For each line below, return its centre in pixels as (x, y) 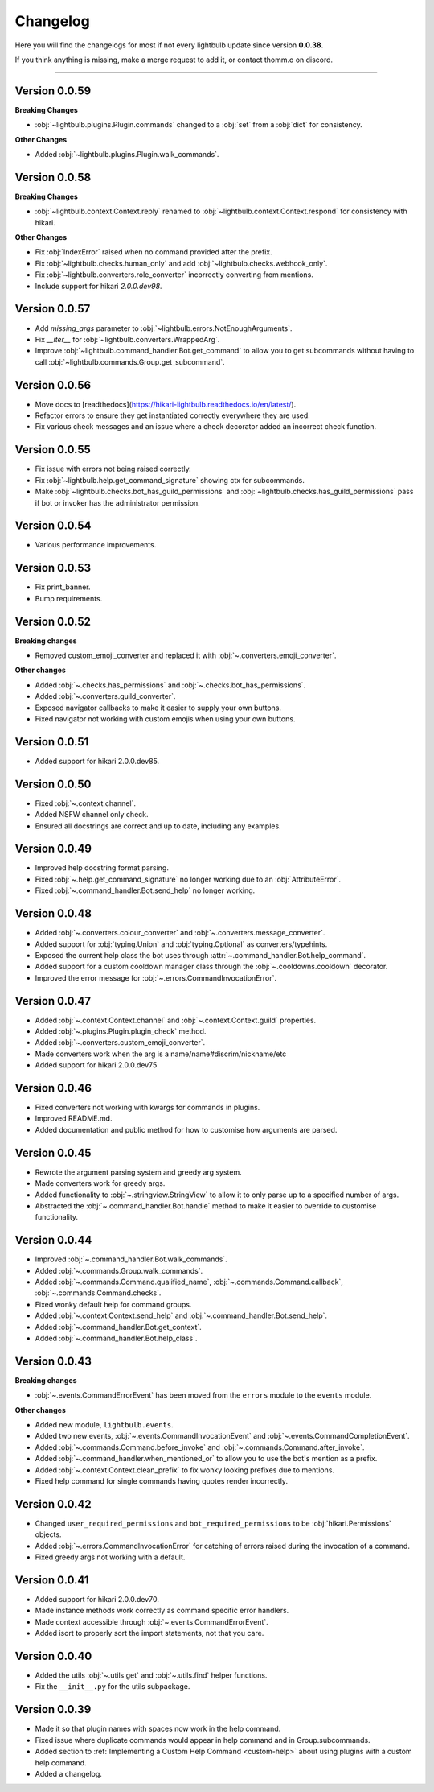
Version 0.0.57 (53, 309)
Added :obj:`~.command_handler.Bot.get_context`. (119, 1327)
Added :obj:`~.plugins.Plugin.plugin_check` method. (121, 1031)
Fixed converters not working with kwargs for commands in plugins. (147, 1108)
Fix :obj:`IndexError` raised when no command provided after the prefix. (154, 252)
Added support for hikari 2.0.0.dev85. (97, 761)
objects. (48, 1534)
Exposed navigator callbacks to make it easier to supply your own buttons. (158, 708)
